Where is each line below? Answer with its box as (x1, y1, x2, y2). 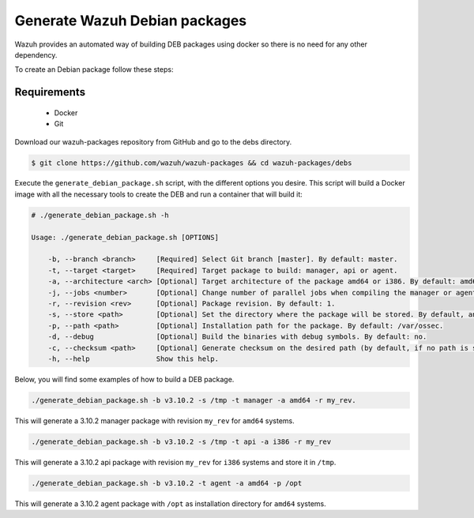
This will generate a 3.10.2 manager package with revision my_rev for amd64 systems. (14, 415, 295, 426)
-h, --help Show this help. (47, 354, 219, 363)
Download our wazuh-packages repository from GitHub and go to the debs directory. (14, 137, 292, 146)
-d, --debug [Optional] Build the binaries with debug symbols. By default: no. (47, 332, 427, 341)
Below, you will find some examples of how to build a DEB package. (14, 374, 235, 384)
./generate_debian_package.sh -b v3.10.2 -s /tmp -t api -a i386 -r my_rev (31, 437, 332, 446)
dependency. (14, 50, 58, 59)
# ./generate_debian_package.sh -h (31, 210, 169, 220)
